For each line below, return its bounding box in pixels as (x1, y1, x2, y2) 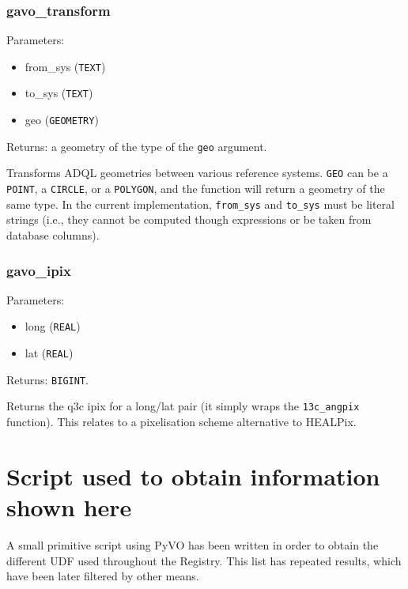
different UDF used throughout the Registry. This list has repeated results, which (6, 552, 402, 568)
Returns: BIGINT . (6, 371, 89, 387)
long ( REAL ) (25, 318, 81, 334)
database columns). (6, 227, 100, 243)
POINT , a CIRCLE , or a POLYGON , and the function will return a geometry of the (6, 180, 385, 197)
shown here (6, 491, 132, 523)
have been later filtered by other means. (6, 568, 199, 584)
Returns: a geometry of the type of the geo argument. (6, 138, 267, 154)
